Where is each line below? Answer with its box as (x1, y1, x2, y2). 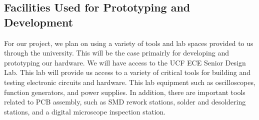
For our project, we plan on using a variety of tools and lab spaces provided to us (4, 37, 253, 48)
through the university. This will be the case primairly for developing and (4, 47, 229, 58)
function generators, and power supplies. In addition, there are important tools (4, 86, 245, 97)
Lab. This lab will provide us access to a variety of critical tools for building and (4, 67, 251, 77)
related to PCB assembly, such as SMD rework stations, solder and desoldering (4, 96, 246, 107)
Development (4, 14, 73, 29)
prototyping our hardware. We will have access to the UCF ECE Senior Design (4, 57, 246, 67)
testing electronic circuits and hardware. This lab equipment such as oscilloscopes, (4, 76, 255, 87)
